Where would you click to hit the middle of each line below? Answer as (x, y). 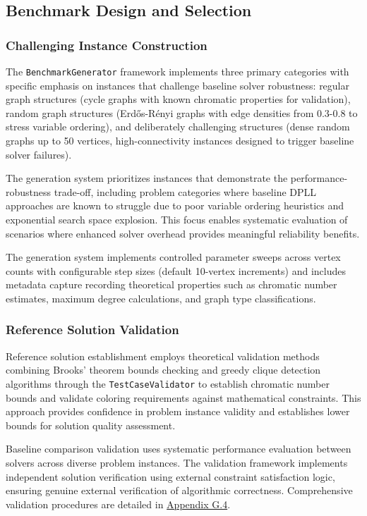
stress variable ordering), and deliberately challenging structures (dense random (178, 127)
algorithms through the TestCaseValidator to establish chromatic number (168, 383)
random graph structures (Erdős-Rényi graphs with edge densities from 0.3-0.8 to (182, 112)
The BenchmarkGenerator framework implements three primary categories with (178, 71)
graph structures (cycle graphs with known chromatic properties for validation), (178, 99)
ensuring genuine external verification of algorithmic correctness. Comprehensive (179, 490)
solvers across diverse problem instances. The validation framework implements (177, 462)
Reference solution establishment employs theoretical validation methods (163, 356)
